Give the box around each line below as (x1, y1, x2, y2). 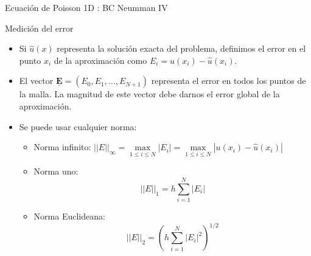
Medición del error (5, 21, 74, 34)
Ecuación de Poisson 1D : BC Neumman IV (5, 1, 168, 13)
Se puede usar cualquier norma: (19, 120, 137, 133)
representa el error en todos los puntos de (151, 74, 306, 87)
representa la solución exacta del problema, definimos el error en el (57, 42, 306, 55)
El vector (19, 74, 54, 87)
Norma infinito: (33, 140, 91, 153)
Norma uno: (33, 165, 79, 178)
